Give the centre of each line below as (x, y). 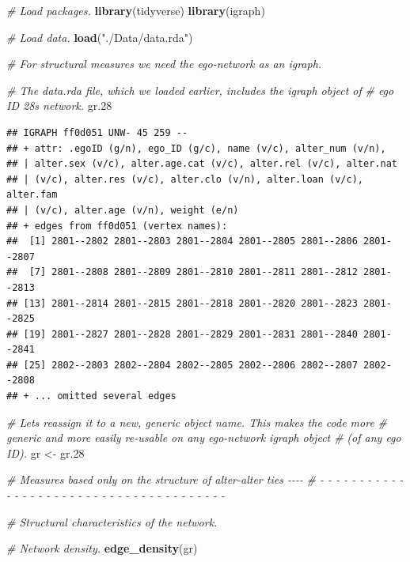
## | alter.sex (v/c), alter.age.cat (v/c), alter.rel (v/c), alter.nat (202, 164)
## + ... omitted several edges (91, 396)
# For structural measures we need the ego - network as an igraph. (164, 64)
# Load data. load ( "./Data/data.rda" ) (100, 37)
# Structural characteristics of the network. (112, 521)
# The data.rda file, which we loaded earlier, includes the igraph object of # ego (200, 90)
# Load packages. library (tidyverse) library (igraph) (136, 10)
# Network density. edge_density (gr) (102, 548)
